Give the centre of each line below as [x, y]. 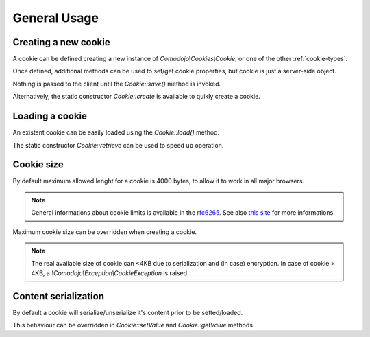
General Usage [56, 18]
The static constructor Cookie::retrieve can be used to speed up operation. [118, 145]
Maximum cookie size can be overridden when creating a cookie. [105, 232]
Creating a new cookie [61, 42]
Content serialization [58, 296]
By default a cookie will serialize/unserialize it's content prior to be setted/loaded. [128, 312]
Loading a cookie [50, 116]
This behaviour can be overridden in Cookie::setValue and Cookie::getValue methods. [134, 325]
